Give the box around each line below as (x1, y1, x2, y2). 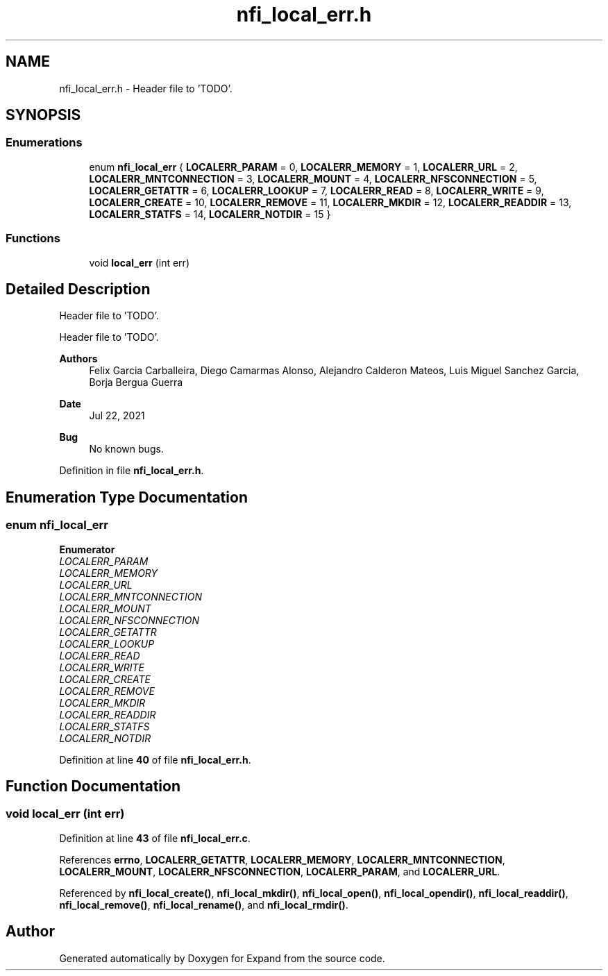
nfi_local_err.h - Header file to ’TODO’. (59, 82, 233, 94)
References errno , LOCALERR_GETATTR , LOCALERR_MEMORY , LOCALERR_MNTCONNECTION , (59, 853, 505, 866)
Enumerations (6, 135, 83, 150)
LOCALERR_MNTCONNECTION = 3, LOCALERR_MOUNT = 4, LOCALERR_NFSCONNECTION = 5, (89, 172, 537, 185)
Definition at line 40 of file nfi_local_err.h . (59, 753, 251, 766)
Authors (59, 353, 98, 365)
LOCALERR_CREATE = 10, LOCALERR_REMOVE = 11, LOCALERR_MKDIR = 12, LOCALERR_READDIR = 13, (89, 196, 572, 208)
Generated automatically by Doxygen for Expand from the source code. (59, 952, 385, 964)
